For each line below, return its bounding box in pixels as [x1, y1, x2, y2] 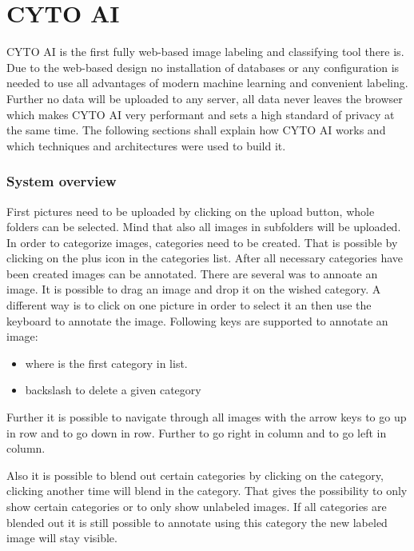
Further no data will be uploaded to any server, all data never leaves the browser [6, 90, 403, 106]
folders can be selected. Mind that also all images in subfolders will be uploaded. [6, 218, 401, 235]
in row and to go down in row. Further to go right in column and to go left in [6, 424, 387, 441]
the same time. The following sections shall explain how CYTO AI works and [6, 122, 386, 138]
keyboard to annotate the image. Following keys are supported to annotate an [6, 312, 388, 329]
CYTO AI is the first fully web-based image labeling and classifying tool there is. [6, 43, 404, 60]
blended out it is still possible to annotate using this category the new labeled [6, 513, 388, 530]
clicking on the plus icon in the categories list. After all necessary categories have [6, 250, 404, 266]
